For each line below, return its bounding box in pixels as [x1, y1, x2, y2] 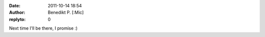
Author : [9, 10, 26, 16]
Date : [9, 3, 21, 8]
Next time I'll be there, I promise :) [9, 25, 78, 31]
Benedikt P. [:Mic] [48, 10, 84, 16]
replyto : [9, 16, 26, 22]
